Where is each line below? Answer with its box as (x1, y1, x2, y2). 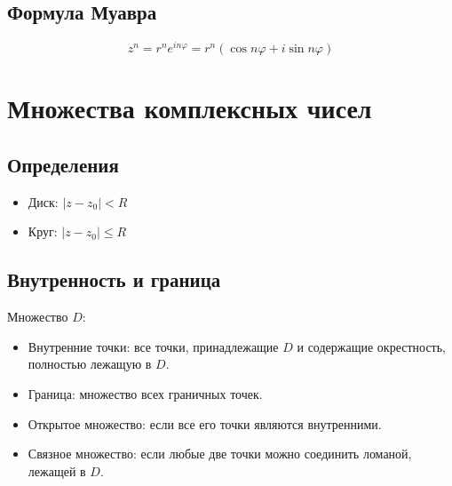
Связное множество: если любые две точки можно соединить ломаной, (28, 444, 412, 463)
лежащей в (28, 461, 86, 480)
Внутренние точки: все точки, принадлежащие (28, 337, 279, 355)
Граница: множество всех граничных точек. (28, 385, 263, 403)
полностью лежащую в (28, 355, 152, 373)
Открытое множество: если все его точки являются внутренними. (28, 414, 382, 433)
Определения (7, 151, 119, 179)
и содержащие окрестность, (297, 337, 446, 355)
